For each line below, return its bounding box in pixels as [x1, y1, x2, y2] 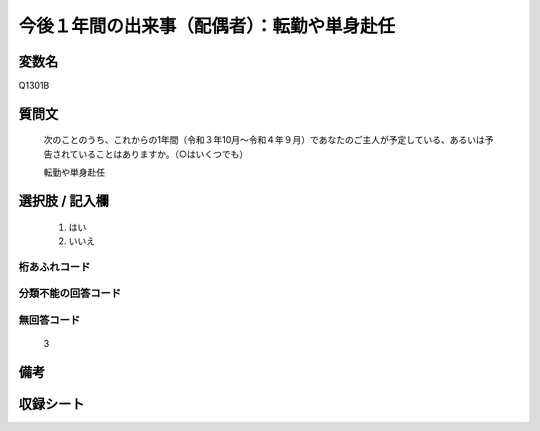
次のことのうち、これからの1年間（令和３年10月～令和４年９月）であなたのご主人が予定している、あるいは [43, 134, 485, 146]
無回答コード [18, 313, 81, 327]
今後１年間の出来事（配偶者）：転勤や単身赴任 [18, 15, 396, 37]
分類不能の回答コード [18, 286, 122, 300]
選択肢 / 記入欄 [18, 193, 110, 210]
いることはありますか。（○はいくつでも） [78, 148, 249, 160]
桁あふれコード [18, 260, 91, 274]
